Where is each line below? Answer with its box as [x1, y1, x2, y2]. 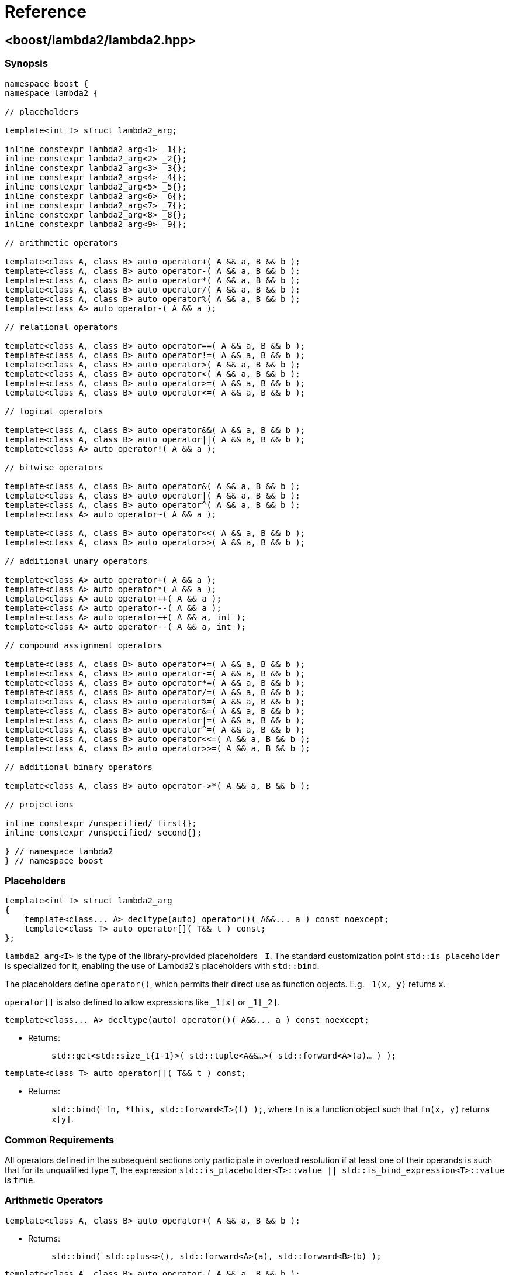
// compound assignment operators [5, 640, 162, 650]
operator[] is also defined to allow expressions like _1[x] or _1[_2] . [5, 997, 281, 1008]
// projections [5, 799, 74, 809]
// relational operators [5, 322, 118, 332]
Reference [5, 2, 86, 22]
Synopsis [5, 57, 48, 70]
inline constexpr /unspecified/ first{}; [5, 818, 197, 828]
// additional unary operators [5, 556, 148, 566]
